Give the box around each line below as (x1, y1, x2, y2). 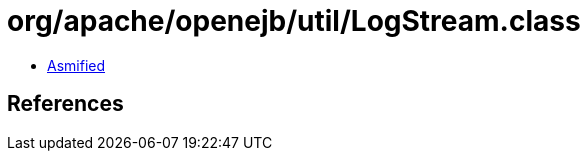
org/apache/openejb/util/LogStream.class (7, 4, 581, 38)
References (7, 91, 124, 117)
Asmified (47, 56, 106, 74)
